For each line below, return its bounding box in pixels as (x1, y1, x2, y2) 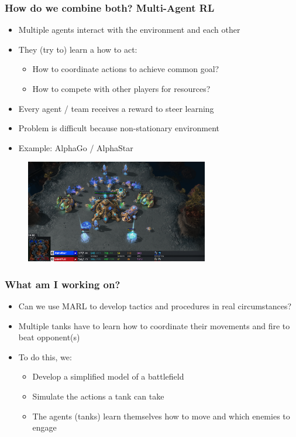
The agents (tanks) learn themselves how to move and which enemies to (32, 409, 290, 422)
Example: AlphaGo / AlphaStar (18, 141, 133, 153)
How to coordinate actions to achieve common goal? (32, 63, 219, 75)
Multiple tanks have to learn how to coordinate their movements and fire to (18, 319, 290, 332)
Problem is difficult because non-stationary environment (18, 122, 219, 134)
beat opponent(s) (18, 331, 80, 343)
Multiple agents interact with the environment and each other (18, 23, 240, 36)
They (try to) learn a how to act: (18, 43, 137, 55)
